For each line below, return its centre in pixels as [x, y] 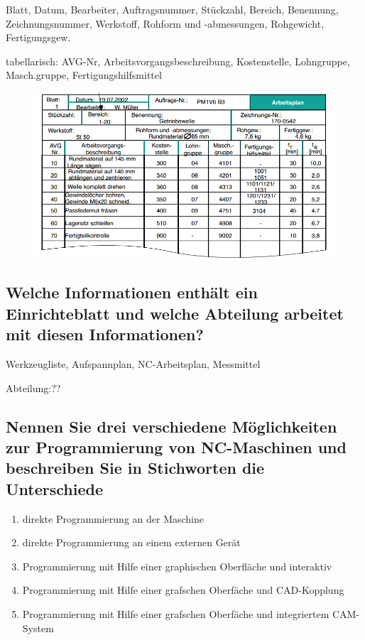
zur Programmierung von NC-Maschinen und [176, 446]
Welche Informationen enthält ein [132, 292]
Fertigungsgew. [38, 37]
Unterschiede [55, 488]
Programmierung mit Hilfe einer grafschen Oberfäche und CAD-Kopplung [183, 590]
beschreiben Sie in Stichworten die [135, 468]
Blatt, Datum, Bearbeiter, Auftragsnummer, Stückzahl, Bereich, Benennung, [172, 9]
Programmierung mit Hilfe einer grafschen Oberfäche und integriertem [176, 613]
